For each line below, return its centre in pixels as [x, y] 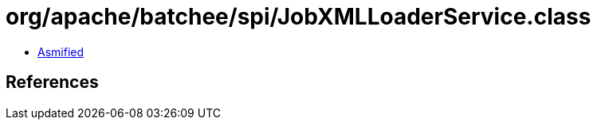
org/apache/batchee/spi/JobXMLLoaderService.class [298, 17]
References [52, 82]
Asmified [61, 52]
